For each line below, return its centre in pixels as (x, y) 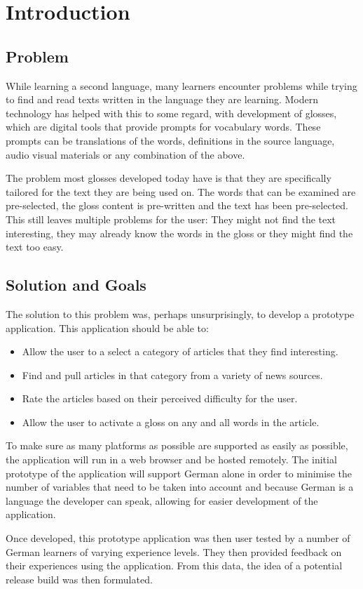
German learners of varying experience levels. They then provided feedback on (174, 551)
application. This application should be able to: (107, 327)
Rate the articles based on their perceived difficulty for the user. (160, 398)
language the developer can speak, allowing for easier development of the (162, 500)
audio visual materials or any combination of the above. (125, 154)
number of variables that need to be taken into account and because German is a (180, 487)
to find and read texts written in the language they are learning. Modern (162, 99)
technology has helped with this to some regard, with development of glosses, (171, 113)
